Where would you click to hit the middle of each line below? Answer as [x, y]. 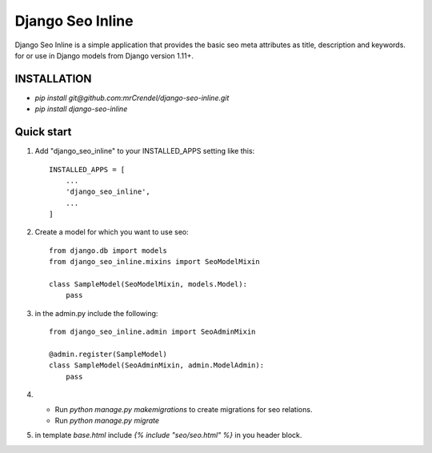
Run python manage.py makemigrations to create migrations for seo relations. [184, 409]
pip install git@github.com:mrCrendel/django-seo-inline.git [132, 98]
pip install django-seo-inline [81, 109]
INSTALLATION [53, 79]
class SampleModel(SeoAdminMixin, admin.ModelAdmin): [156, 365]
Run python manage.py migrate [107, 420]
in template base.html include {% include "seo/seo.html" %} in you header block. [168, 435]
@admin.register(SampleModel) [108, 354]
